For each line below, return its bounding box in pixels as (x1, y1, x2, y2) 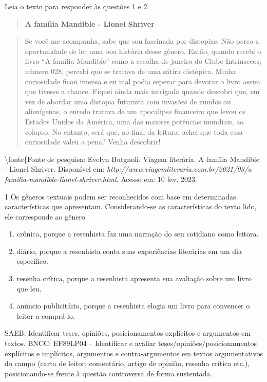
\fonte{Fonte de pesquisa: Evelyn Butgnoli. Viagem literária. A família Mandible (5, 153, 259, 164)
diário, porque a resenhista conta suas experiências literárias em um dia (16, 245, 242, 256)
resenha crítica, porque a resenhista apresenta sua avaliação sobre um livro (16, 273, 252, 284)
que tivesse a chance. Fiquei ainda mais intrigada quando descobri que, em (25, 86, 260, 97)
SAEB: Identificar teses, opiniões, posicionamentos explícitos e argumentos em (5, 328, 251, 338)
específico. (16, 256, 48, 266)
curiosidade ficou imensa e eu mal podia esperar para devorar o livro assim (25, 76, 260, 86)
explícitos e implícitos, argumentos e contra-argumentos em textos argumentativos (5, 348, 263, 358)
